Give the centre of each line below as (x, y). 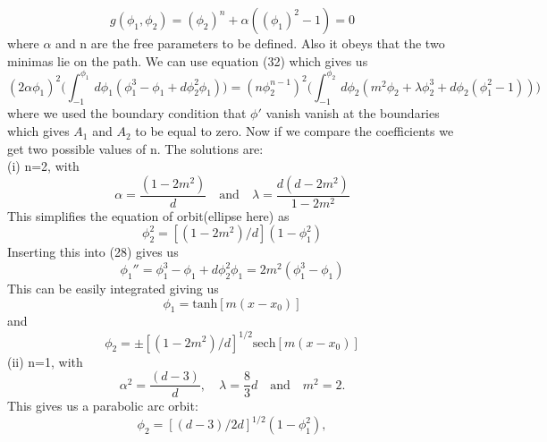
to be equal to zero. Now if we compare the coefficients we (295, 131)
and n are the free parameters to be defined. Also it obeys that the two (250, 43)
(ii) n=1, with (45, 361)
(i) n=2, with (43, 166)
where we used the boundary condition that (127, 113)
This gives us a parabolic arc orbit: (103, 406)
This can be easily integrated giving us (113, 289)
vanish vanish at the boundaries (353, 113)
